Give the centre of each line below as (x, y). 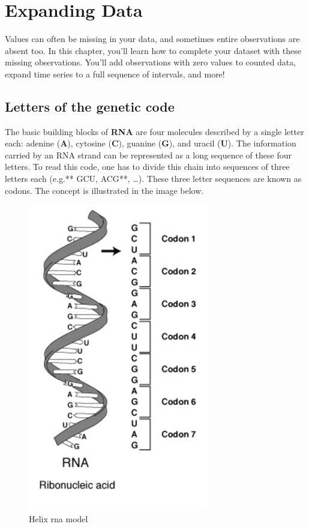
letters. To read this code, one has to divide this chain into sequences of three (147, 167)
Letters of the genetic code (90, 106)
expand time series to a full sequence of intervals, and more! (115, 74)
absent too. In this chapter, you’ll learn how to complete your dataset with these (153, 50)
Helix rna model (58, 518)
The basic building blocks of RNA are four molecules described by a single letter (154, 131)
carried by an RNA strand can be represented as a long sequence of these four (148, 155)
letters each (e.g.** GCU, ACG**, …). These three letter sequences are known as (153, 179)
